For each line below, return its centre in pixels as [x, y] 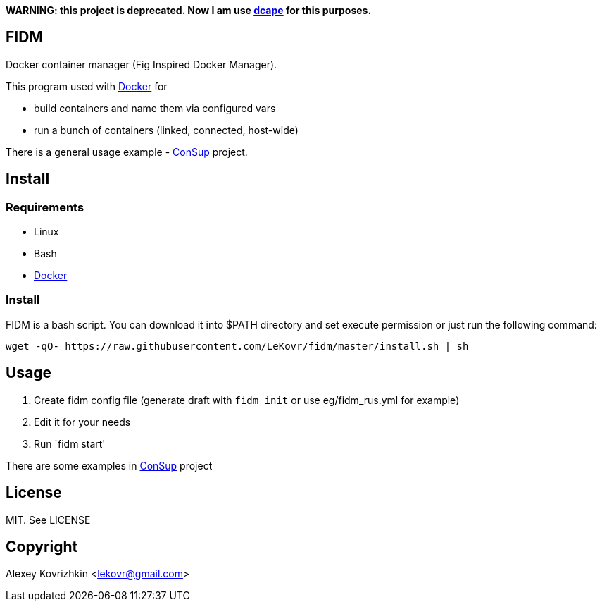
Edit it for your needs [82, 422]
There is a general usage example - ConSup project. [127, 152]
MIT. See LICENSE [48, 520]
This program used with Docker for [87, 86]
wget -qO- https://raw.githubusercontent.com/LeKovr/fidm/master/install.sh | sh [237, 346]
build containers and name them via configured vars [155, 108]
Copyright [42, 546]
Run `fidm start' [70, 443]
